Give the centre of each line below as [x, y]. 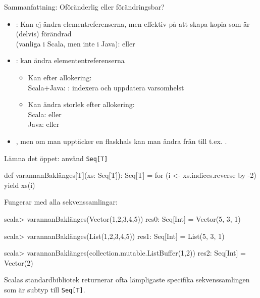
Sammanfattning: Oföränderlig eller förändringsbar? [84, 7]
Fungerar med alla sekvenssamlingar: [61, 202]
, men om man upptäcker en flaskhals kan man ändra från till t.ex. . [121, 141]
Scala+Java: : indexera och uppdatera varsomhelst [106, 87]
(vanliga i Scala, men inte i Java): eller [75, 43]
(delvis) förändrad [44, 34]
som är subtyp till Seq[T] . [45, 289]
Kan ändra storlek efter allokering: [81, 104]
